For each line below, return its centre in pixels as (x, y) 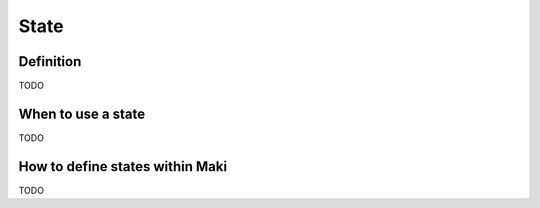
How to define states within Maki (123, 166)
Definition (50, 61)
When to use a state (81, 113)
